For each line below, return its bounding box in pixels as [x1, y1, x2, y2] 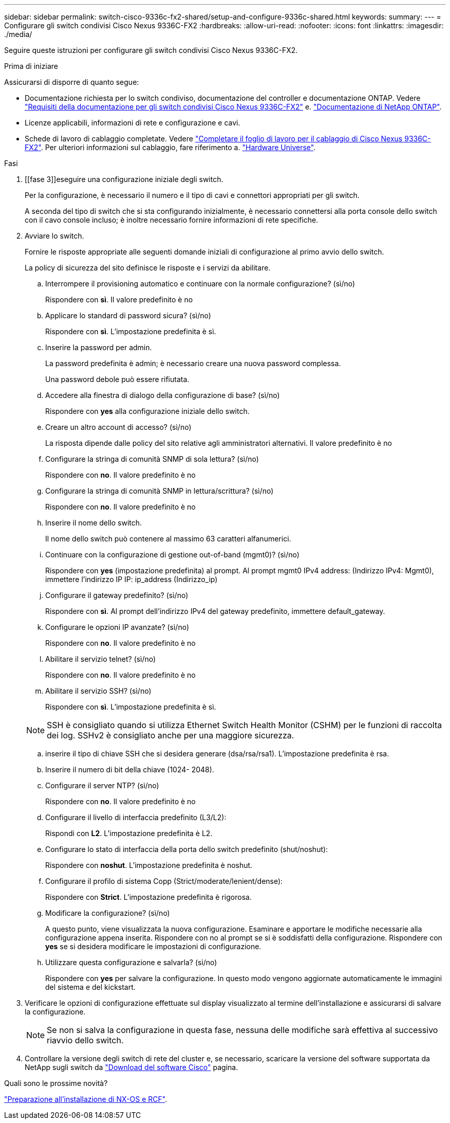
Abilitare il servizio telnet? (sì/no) [45, 655, 156, 663]
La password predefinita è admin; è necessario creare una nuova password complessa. [45, 359, 341, 368]
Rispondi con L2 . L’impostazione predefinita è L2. [45, 829, 213, 838]
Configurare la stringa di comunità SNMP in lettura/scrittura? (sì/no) [45, 486, 274, 495]
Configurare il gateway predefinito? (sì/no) [45, 591, 189, 600]
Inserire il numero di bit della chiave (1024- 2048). [45, 765, 214, 774]
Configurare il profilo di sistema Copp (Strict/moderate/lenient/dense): [45, 877, 283, 885]
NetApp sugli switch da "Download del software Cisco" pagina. [25, 1063, 238, 1072]
